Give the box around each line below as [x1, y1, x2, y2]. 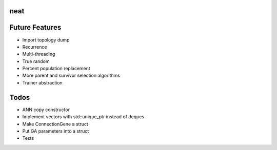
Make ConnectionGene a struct [22, 121, 88, 127]
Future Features [9, 23, 62, 32]
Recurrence [22, 44, 47, 50]
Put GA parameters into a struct [22, 128, 89, 134]
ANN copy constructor [22, 106, 70, 113]
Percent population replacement [22, 66, 91, 72]
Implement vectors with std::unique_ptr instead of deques [22, 114, 145, 120]
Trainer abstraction [22, 79, 63, 85]
